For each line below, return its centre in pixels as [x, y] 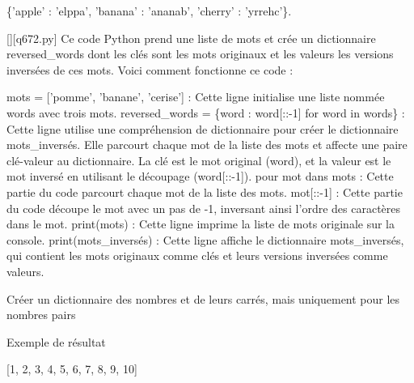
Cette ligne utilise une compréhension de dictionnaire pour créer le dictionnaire [203, 128]
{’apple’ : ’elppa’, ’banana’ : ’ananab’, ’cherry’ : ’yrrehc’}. [149, 11]
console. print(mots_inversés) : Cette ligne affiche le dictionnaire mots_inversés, [205, 239]
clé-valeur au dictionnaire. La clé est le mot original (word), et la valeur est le [199, 160]
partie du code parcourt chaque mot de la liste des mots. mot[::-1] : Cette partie [205, 191]
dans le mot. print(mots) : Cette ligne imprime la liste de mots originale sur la [201, 224]
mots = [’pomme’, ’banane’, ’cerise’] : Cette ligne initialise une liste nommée [196, 97]
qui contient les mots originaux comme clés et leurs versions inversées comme [197, 255]
